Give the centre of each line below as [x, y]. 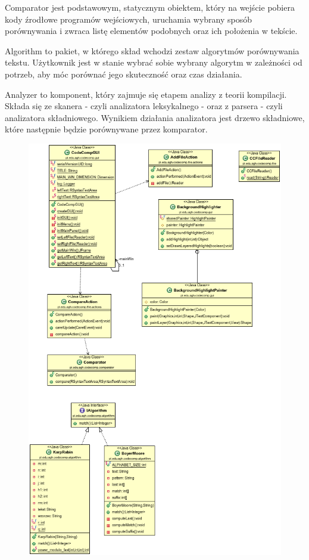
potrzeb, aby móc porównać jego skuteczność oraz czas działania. [124, 74]
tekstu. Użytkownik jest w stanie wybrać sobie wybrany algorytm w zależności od [154, 62]
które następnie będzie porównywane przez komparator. [106, 129]
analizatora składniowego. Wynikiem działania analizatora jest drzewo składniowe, [155, 117]
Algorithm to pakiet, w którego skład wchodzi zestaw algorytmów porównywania [152, 50]
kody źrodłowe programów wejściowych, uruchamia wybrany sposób [129, 19]
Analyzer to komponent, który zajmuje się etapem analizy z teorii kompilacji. [146, 94]
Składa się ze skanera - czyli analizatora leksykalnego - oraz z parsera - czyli [144, 106]
